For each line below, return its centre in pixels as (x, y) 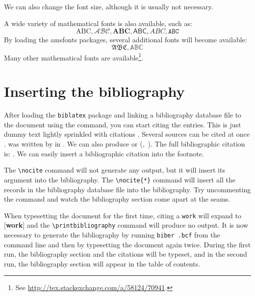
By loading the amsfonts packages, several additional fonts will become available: (126, 40)
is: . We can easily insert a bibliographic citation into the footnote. (104, 153)
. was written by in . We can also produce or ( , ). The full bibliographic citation (125, 144)
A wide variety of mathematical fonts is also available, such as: (98, 23)
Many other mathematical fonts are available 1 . (74, 57)
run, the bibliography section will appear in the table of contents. (102, 263)
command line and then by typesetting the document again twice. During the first (127, 244)
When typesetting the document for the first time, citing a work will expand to (123, 215)
